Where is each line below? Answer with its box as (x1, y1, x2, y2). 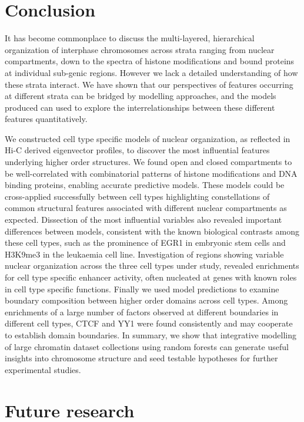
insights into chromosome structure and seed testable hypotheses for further (5, 352, 278, 364)
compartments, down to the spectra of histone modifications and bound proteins (5, 55, 295, 67)
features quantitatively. (5, 113, 88, 125)
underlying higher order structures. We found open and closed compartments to (5, 156, 292, 168)
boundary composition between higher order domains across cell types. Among (5, 294, 288, 306)
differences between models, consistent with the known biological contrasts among (5, 225, 299, 237)
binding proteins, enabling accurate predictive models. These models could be (5, 179, 285, 191)
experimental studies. (5, 363, 81, 375)
